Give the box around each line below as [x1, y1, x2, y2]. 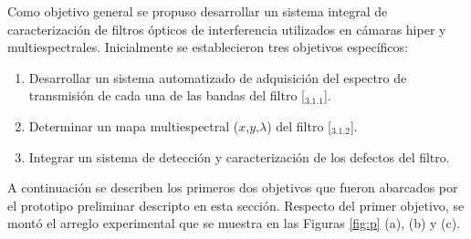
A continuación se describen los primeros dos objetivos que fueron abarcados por [7, 178, 458, 197]
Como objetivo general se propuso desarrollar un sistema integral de [7, 2, 388, 20]
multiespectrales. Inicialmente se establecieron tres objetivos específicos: [7, 37, 408, 57]
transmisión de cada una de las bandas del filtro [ [28, 86, 305, 105]
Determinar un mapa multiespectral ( [28, 116, 239, 135]
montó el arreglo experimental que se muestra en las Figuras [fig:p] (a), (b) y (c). [7, 213, 461, 233]
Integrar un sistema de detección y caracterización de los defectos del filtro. [28, 147, 450, 166]
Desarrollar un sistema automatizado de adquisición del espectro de [28, 68, 407, 87]
